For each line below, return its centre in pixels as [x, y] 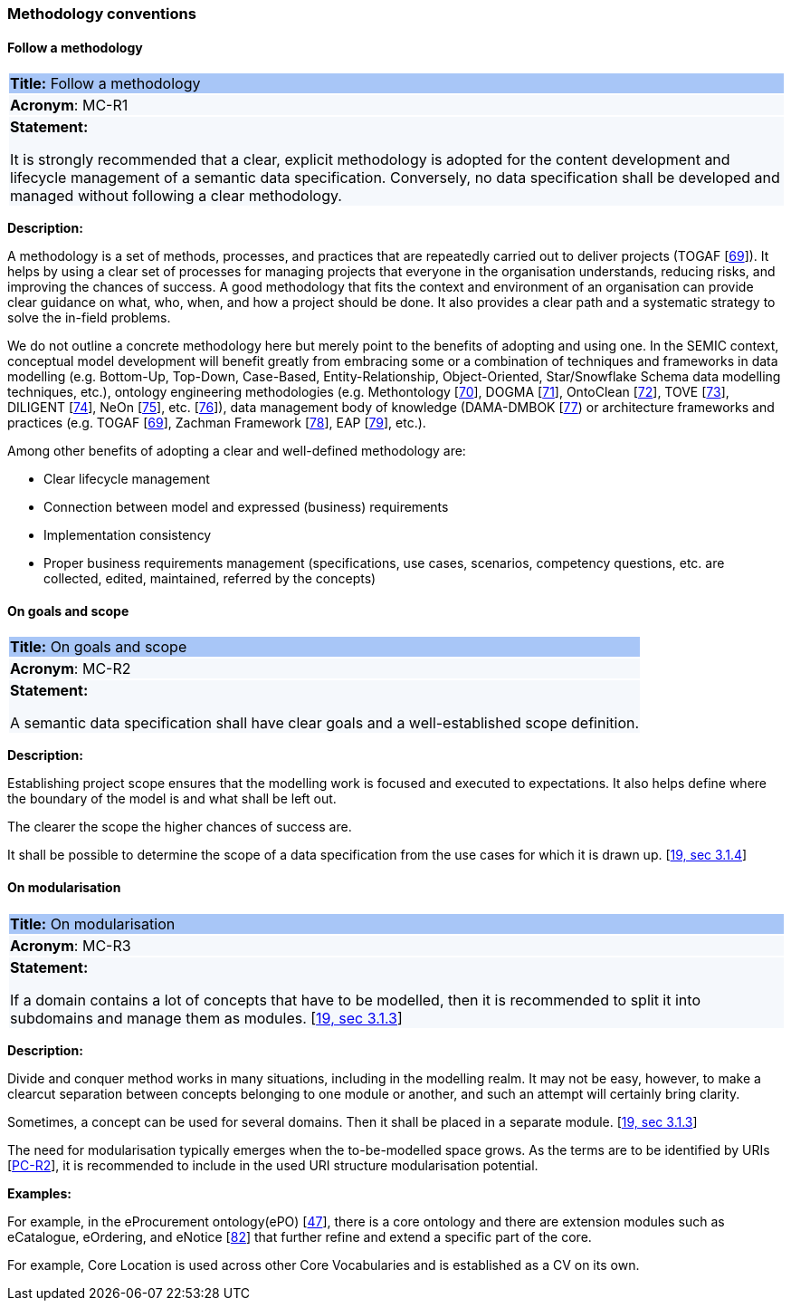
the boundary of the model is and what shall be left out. [172, 799]
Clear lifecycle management [127, 479]
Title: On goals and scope [99, 647]
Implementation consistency [128, 535]
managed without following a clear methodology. [176, 196]
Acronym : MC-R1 [69, 106]
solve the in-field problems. [89, 318]
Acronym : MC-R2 [71, 669]
